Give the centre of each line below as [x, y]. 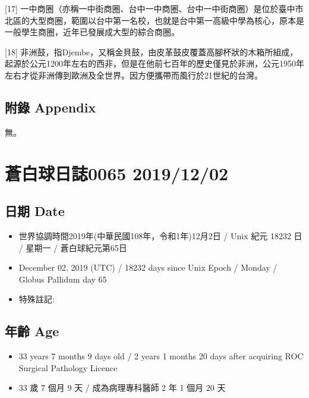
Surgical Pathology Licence [68, 367]
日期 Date [35, 211]
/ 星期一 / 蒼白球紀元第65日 [73, 247]
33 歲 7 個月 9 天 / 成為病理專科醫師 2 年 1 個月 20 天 [122, 388]
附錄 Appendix [51, 107]
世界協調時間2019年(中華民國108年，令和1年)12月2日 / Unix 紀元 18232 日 [160, 235]
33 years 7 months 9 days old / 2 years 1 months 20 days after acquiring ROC [161, 356]
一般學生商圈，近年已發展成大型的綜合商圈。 [92, 32]
